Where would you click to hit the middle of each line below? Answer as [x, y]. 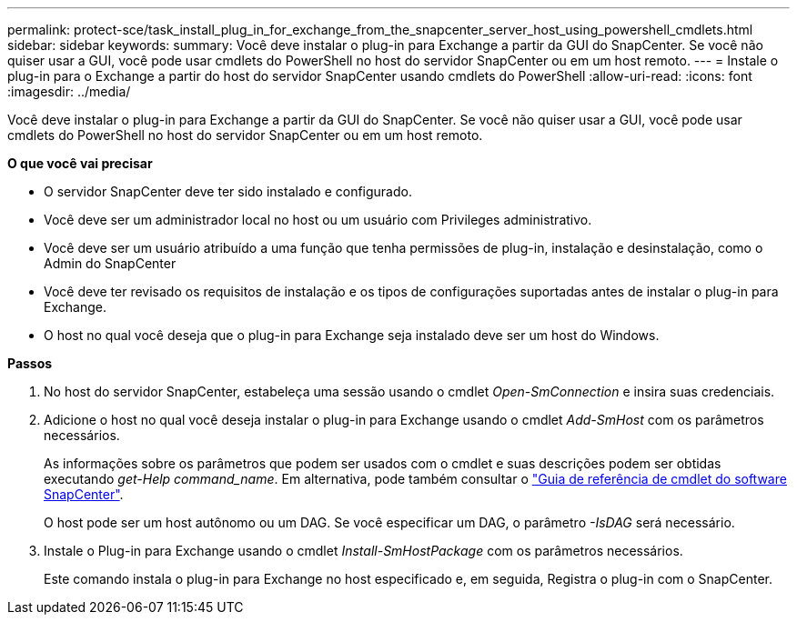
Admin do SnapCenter [110, 263]
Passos [30, 363]
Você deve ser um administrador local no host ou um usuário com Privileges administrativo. [318, 220]
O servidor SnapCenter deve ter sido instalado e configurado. [228, 191]
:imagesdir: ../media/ [69, 91]
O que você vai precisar [80, 163]
